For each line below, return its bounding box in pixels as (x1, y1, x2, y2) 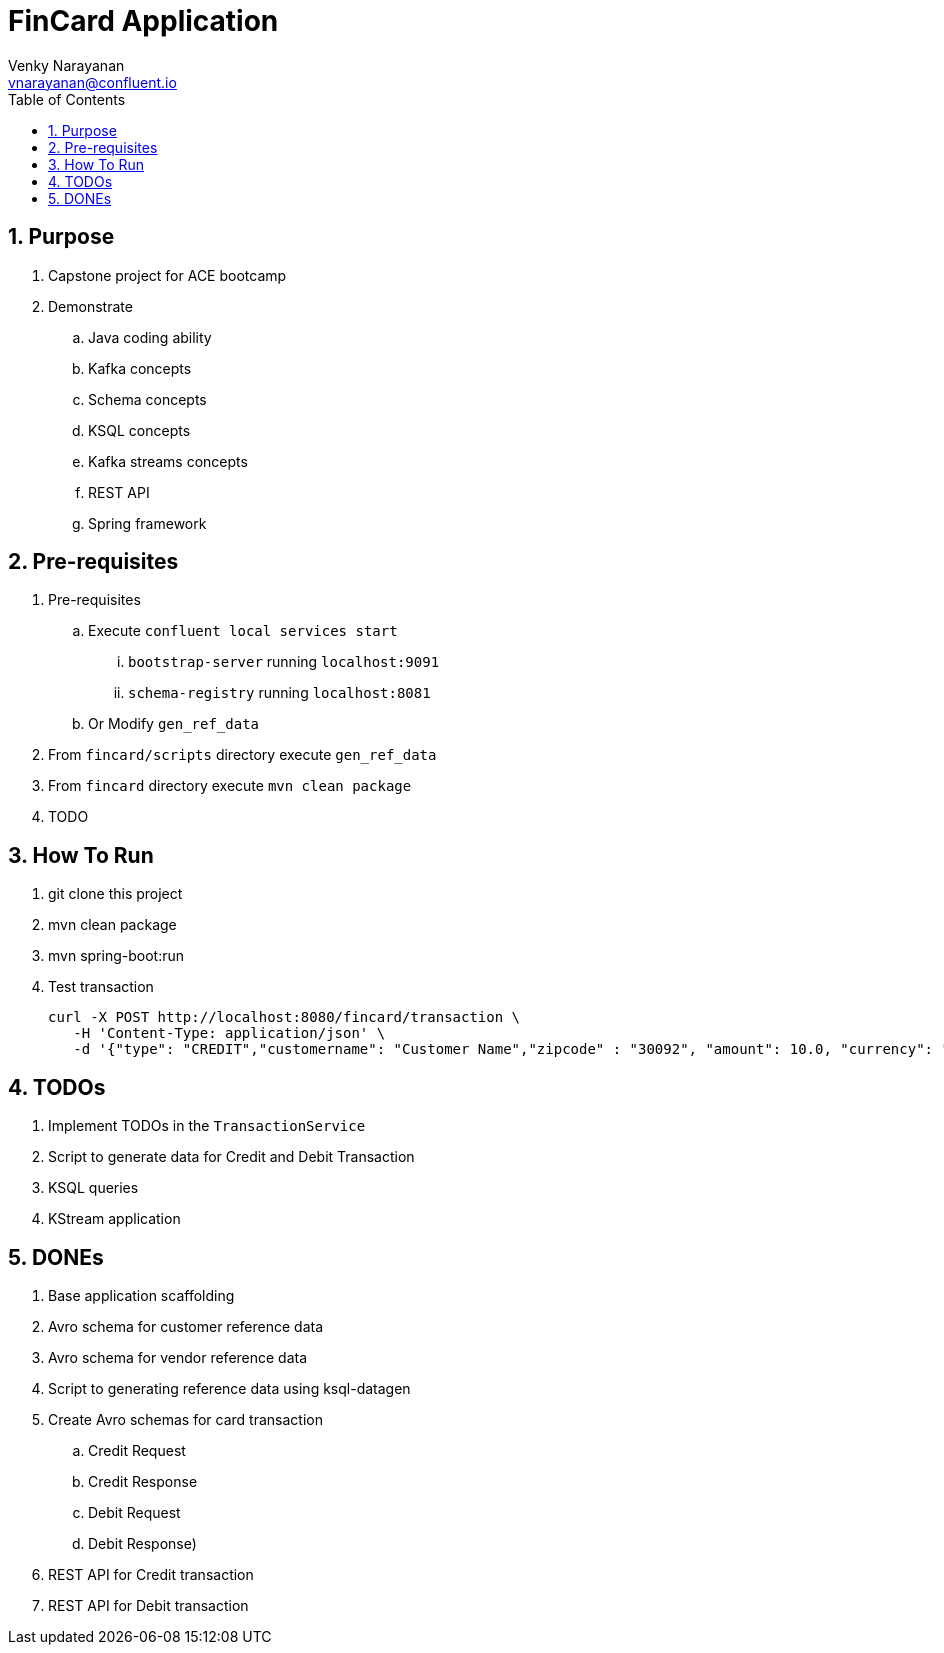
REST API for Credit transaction (48, 1565, 254, 1583)
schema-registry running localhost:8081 (128, 684, 431, 702)
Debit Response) (88, 1534, 197, 1552)
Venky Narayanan (8, 56, 125, 74)
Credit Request (88, 1441, 186, 1459)
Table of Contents (8, 90, 126, 108)
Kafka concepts (88, 359, 192, 377)
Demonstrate (48, 297, 133, 315)
